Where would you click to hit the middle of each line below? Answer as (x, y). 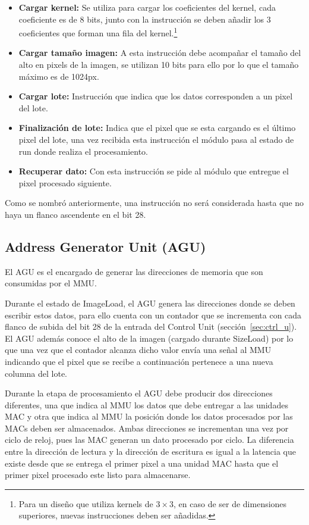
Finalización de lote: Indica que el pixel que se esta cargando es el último (157, 128)
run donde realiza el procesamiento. (83, 151)
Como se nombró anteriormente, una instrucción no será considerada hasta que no (154, 203)
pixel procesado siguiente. (65, 182)
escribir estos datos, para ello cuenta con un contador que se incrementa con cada (153, 315)
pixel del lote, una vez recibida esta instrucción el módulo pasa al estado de (156, 139)
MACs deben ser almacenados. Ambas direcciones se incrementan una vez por (147, 428)
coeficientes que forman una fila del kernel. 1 (98, 32)
